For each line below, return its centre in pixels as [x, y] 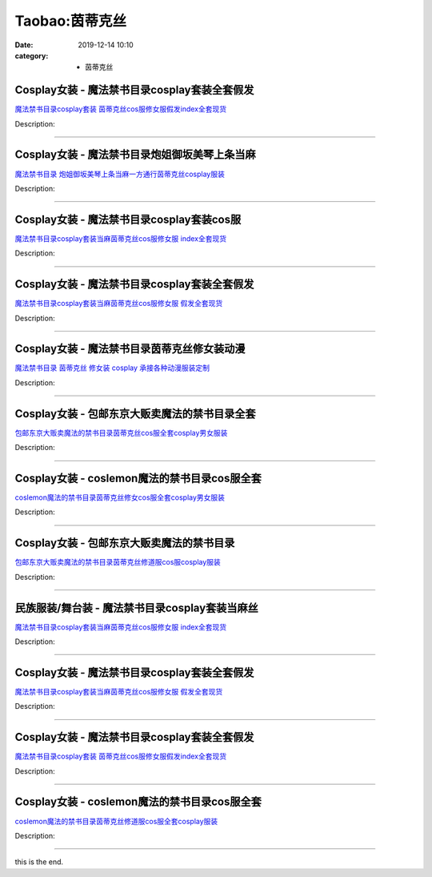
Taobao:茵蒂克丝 [71, 21]
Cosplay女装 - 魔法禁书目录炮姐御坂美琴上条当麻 [135, 155]
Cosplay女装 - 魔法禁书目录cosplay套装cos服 [128, 219]
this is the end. [39, 862]
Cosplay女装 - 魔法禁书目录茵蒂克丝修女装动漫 [130, 349]
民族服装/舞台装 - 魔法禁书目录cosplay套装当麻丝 [137, 607]
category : [32, 55]
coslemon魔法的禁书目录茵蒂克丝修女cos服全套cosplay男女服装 [120, 497]
